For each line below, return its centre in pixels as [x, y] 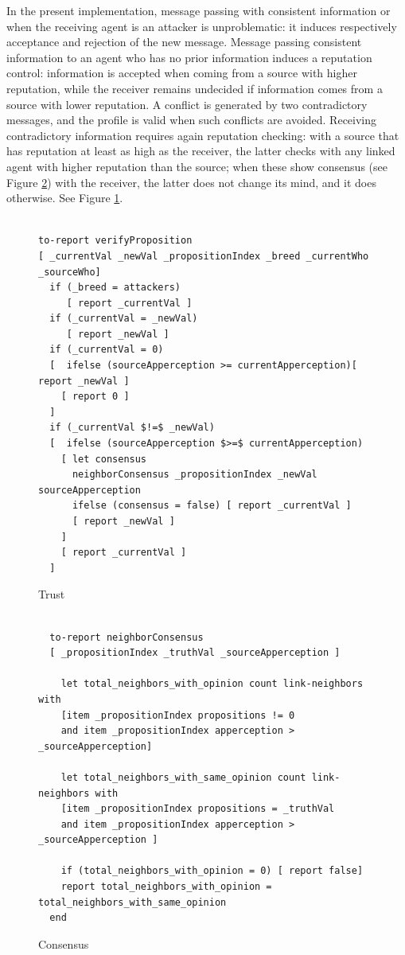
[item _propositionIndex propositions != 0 [178, 715]
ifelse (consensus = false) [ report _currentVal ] [212, 506]
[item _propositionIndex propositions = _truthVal [198, 809]
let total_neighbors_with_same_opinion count [183, 777]
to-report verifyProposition [115, 241]
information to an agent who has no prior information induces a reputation [189, 57]
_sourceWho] [70, 272]
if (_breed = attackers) [115, 288]
